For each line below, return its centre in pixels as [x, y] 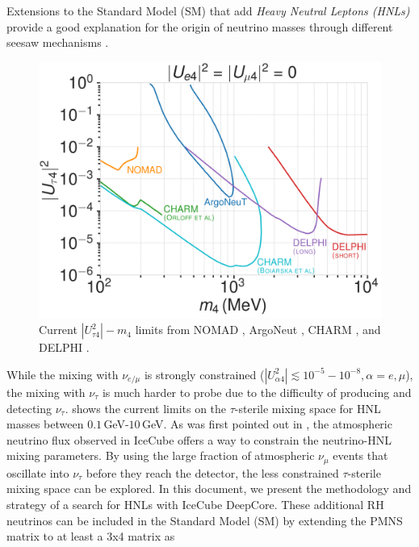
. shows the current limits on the [146, 408]
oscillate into [38, 472]
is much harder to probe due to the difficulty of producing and [257, 392]
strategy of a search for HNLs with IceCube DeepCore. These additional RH [195, 504]
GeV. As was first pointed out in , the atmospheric [267, 424]
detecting [29, 408]
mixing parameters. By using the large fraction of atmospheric [161, 455]
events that [360, 455]
